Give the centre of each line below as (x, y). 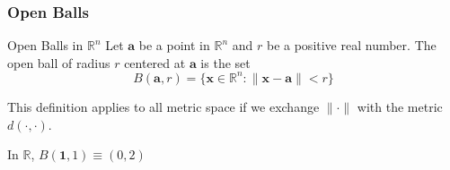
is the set (225, 62)
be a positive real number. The (351, 45)
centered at (155, 62)
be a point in (174, 45)
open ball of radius (59, 62)
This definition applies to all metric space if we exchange (163, 106)
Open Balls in (45, 45)
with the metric (400, 106)
